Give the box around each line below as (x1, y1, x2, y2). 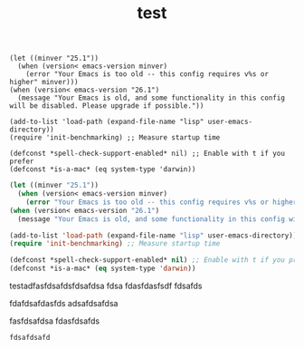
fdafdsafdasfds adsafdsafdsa (9, 298, 119, 309)
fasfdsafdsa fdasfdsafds (9, 315, 100, 326)
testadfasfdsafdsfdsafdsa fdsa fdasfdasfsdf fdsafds (9, 280, 203, 292)
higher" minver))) (9, 78, 79, 87)
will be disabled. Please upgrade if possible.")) (9, 102, 204, 111)
